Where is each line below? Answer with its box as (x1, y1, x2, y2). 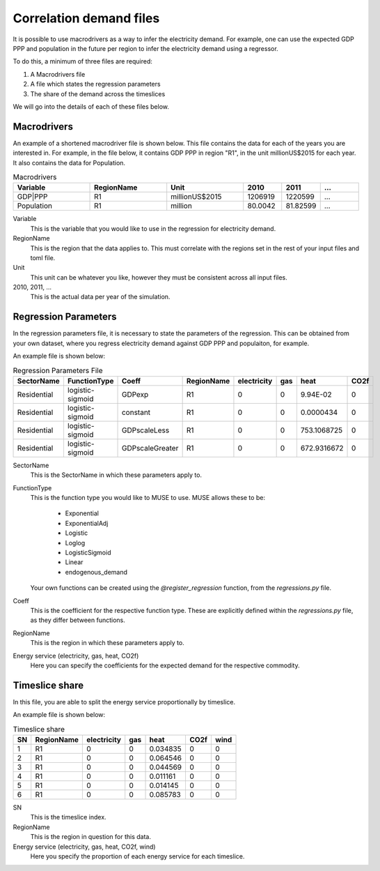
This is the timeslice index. (30, 813, 107, 821)
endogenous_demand (65, 568, 128, 576)
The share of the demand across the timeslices (30, 89, 166, 98)
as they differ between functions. (30, 616, 125, 624)
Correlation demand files (13, 10, 160, 26)
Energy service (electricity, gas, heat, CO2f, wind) (13, 842, 156, 851)
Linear (65, 558, 84, 566)
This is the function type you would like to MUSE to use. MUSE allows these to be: (30, 494, 266, 502)
